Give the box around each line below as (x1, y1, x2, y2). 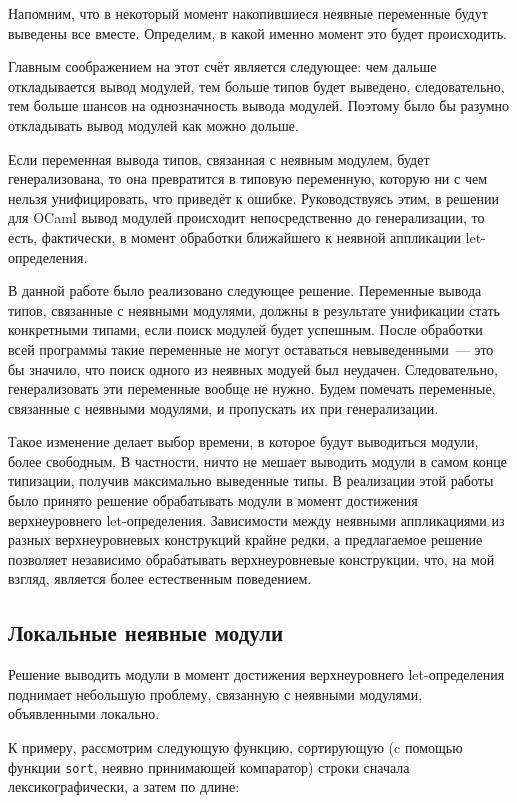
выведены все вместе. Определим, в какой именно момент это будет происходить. (8, 22, 508, 43)
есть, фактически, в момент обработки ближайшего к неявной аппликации (8, 226, 461, 247)
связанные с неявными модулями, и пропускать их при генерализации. (8, 397, 439, 418)
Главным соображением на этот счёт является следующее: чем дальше (8, 56, 437, 77)
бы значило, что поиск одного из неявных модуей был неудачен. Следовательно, (8, 358, 498, 379)
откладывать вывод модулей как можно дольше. (8, 114, 299, 135)
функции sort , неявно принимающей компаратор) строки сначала (8, 756, 410, 777)
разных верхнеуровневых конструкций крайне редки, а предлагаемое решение (8, 529, 483, 550)
